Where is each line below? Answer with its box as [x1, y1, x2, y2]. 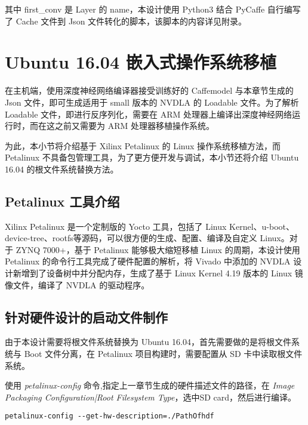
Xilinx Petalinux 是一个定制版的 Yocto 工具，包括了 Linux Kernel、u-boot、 [5, 220, 295, 232]
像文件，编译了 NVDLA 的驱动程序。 [5, 278, 150, 291]
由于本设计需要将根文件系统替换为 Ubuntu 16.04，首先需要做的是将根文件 [5, 335, 291, 348]
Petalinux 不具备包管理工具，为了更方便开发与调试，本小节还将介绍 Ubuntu [5, 151, 299, 164]
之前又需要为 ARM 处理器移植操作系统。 [54, 119, 214, 132]
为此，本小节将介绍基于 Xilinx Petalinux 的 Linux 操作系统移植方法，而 [5, 139, 281, 152]
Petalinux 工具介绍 [5, 192, 120, 210]
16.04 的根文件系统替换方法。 [5, 162, 119, 175]
